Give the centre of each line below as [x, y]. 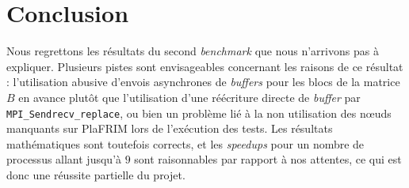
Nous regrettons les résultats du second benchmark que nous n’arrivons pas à [193, 51]
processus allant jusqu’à [64, 159]
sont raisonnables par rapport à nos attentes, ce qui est [268, 159]
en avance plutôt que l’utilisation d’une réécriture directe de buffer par [189, 97]
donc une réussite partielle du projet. [96, 174]
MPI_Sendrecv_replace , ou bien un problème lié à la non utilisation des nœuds [199, 113]
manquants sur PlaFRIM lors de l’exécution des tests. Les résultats [170, 128]
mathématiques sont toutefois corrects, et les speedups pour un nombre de [185, 143]
